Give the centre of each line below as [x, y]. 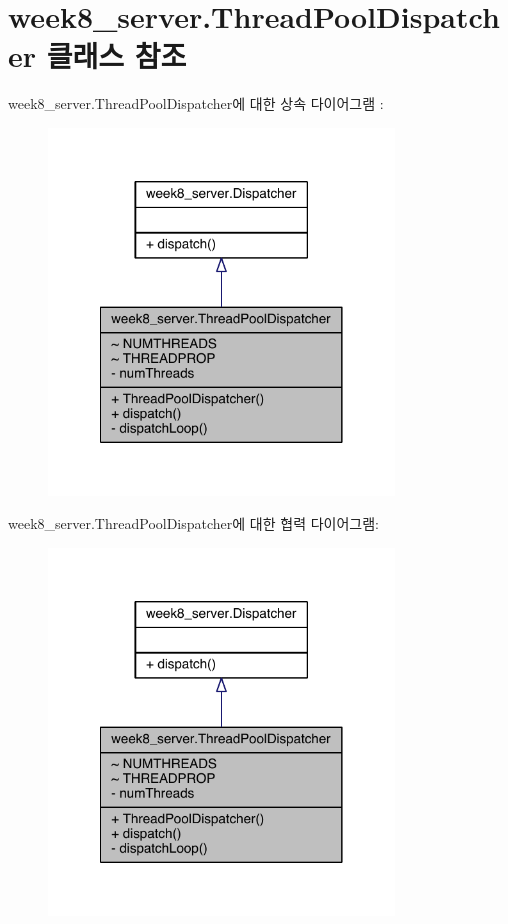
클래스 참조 [116, 55]
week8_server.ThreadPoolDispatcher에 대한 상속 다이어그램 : [196, 103]
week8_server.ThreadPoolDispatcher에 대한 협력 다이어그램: [193, 523]
